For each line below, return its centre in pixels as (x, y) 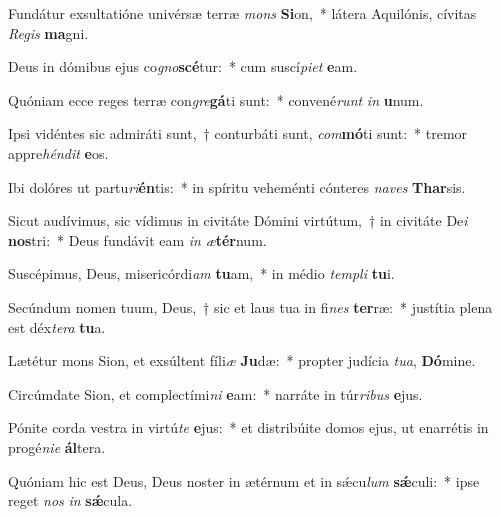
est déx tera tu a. (57, 326)
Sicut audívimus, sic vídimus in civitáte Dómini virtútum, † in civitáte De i (238, 220)
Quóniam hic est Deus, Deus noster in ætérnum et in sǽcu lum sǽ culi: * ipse (244, 480)
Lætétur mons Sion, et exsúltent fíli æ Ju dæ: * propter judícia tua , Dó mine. (242, 360)
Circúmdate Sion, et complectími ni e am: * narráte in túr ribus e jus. (215, 393)
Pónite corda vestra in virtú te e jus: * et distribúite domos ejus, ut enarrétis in (248, 427)
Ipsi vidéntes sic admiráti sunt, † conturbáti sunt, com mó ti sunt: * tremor (238, 133)
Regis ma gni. (48, 32)
